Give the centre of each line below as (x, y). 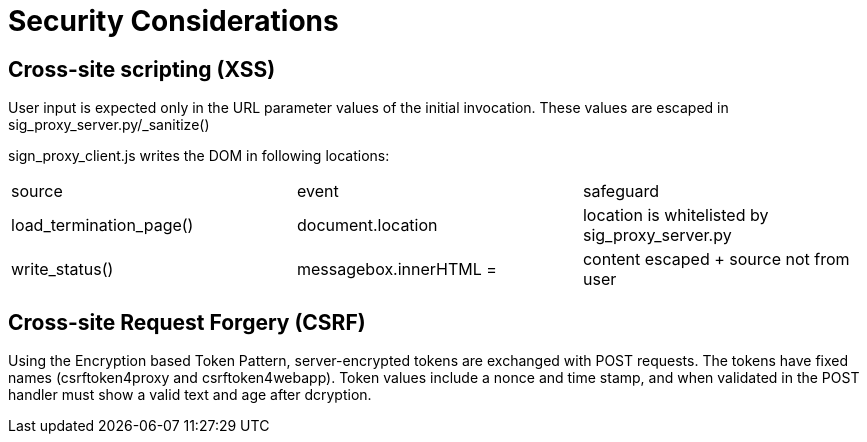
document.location (367, 225)
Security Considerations (173, 21)
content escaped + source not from (716, 259)
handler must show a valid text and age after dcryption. (190, 395)
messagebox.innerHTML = (396, 269)
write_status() (62, 269)
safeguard (620, 191)
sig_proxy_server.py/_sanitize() (109, 125)
